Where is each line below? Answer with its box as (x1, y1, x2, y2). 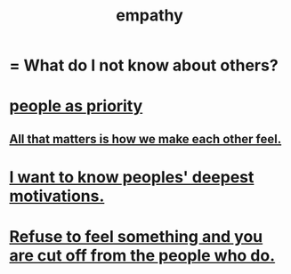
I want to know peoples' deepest (9, 166, 255, 187)
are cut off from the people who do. (9, 246, 276, 266)
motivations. (9, 186, 105, 205)
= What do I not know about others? (9, 55, 279, 76)
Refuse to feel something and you (9, 227, 263, 247)
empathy (115, 5, 184, 26)
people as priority (9, 96, 143, 117)
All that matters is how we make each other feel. (9, 131, 282, 147)
